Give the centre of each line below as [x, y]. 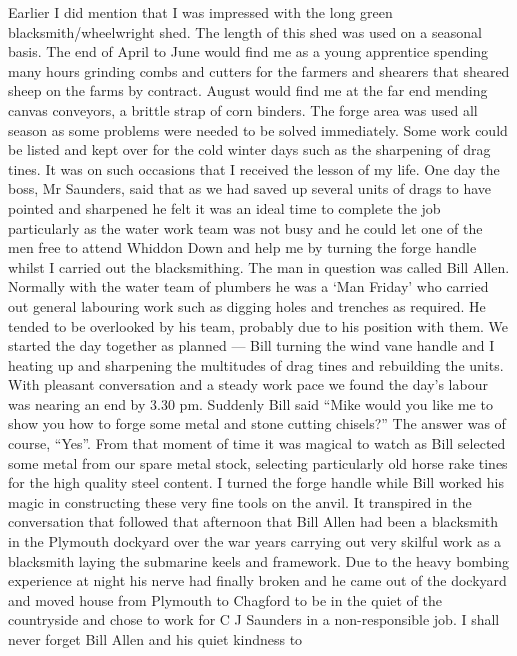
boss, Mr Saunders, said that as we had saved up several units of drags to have [250, 188]
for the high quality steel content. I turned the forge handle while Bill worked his [256, 482]
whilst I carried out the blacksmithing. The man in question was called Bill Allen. [259, 266]
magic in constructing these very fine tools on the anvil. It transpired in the [240, 501]
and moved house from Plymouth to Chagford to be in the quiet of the [225, 599]
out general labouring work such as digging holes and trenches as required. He [247, 305]
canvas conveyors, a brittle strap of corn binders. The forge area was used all [243, 109]
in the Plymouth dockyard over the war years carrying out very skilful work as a [255, 541]
